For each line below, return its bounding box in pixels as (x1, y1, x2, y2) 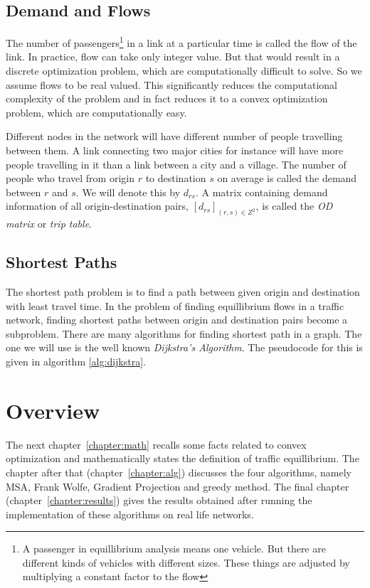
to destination (145, 171, 206, 186)
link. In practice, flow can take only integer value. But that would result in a (6, 49, 340, 64)
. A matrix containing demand (195, 184, 328, 199)
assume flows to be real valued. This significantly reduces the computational (6, 77, 338, 92)
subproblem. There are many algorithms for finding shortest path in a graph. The (6, 326, 362, 341)
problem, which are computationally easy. (6, 105, 187, 119)
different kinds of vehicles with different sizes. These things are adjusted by (22, 555, 350, 570)
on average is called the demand (217, 171, 357, 186)
